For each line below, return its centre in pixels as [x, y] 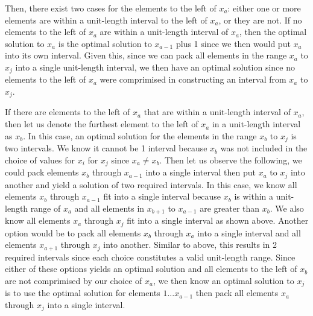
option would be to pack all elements [73, 232]
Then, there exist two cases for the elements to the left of [111, 8]
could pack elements [42, 172]
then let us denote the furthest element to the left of [102, 124]
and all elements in [109, 208]
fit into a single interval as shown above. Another [218, 220]
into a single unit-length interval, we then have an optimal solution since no [155, 67]
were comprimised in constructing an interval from [193, 79]
